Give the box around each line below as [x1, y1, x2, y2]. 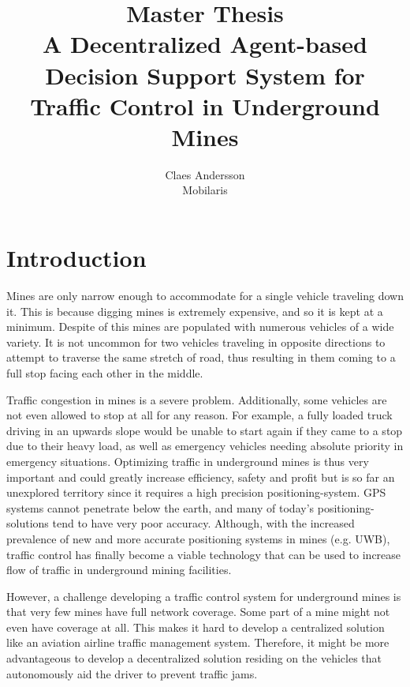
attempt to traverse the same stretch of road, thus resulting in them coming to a [6, 349, 396, 366]
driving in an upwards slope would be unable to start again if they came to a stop [6, 422, 403, 438]
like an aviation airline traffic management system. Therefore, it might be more [6, 634, 389, 651]
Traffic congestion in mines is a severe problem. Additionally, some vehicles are [6, 391, 387, 407]
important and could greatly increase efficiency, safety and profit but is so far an [6, 468, 395, 485]
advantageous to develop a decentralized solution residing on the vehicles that [6, 650, 382, 666]
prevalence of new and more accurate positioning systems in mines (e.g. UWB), [6, 530, 390, 546]
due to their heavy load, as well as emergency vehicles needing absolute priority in [6, 437, 404, 454]
